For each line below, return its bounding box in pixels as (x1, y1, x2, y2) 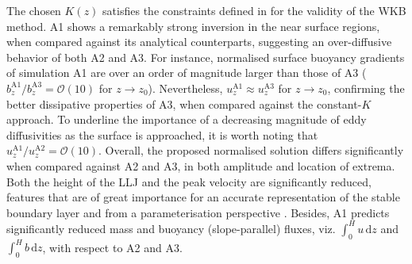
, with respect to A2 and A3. (42, 239, 183, 255)
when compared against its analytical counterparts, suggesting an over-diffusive (6, 33, 392, 50)
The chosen (6, 2, 61, 18)
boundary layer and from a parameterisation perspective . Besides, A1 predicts (6, 204, 390, 220)
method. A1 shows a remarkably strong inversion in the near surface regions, (6, 17, 380, 34)
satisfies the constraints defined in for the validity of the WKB (102, 2, 406, 18)
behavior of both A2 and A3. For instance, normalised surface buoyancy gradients (6, 48, 405, 65)
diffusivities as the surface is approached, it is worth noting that (6, 126, 318, 143)
